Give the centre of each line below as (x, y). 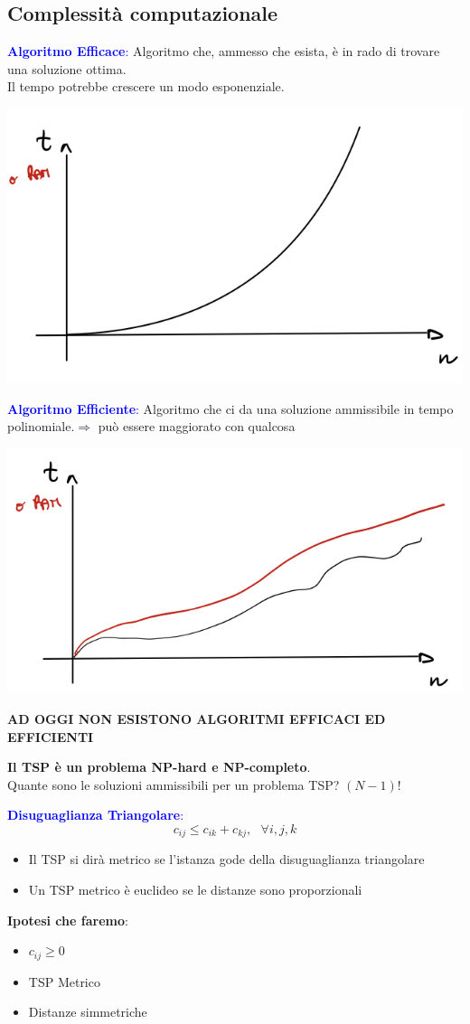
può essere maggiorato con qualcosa (197, 426)
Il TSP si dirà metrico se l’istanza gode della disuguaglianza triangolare (226, 859)
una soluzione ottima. (67, 68)
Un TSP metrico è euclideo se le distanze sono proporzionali (195, 890)
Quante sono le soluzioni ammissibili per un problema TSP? (174, 784)
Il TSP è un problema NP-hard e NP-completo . (159, 767)
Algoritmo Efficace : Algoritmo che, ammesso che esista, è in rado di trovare (224, 51)
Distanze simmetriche (88, 1012)
